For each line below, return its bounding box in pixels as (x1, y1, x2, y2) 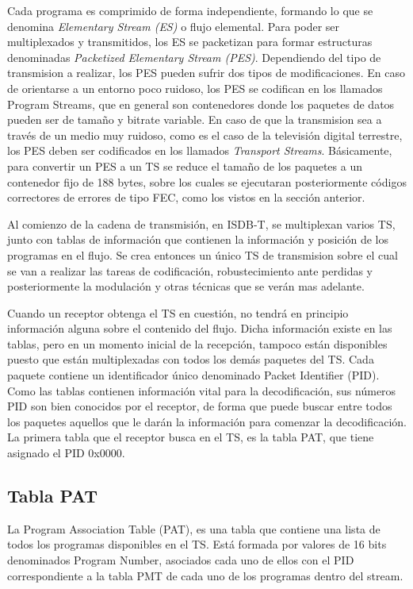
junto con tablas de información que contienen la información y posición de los (7, 231, 388, 248)
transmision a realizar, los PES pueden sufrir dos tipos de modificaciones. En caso (7, 64, 405, 81)
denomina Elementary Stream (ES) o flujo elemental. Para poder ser (7, 17, 340, 34)
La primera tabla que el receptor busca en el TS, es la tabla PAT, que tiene (7, 429, 374, 445)
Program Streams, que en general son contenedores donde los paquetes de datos (7, 95, 395, 112)
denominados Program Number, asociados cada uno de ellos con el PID (7, 552, 354, 568)
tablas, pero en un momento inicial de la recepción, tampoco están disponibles (7, 335, 388, 352)
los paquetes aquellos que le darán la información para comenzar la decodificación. (7, 413, 407, 429)
